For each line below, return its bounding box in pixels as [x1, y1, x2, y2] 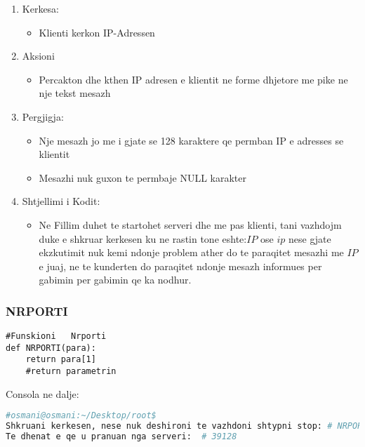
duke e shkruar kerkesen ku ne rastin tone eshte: [39, 231, 247, 246]
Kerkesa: [22, 1, 60, 15]
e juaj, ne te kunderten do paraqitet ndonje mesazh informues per [39, 258, 322, 273]
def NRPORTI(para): [6, 342, 96, 353]
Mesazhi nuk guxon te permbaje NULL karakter [39, 170, 246, 185]
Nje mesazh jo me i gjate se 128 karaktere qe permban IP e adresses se [39, 133, 344, 147]
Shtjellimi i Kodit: [22, 194, 100, 208]
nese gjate [288, 231, 331, 246]
